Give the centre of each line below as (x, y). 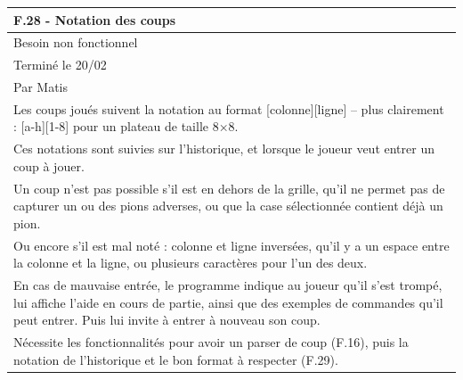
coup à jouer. (49, 165)
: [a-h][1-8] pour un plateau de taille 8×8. (126, 126)
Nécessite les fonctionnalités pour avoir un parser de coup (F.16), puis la (211, 342)
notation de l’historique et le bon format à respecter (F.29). (176, 359)
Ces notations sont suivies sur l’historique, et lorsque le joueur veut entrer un (224, 149)
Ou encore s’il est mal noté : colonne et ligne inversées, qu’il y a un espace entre (231, 245)
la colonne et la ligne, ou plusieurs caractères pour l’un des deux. (191, 263)
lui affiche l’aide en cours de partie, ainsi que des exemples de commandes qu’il (228, 302)
